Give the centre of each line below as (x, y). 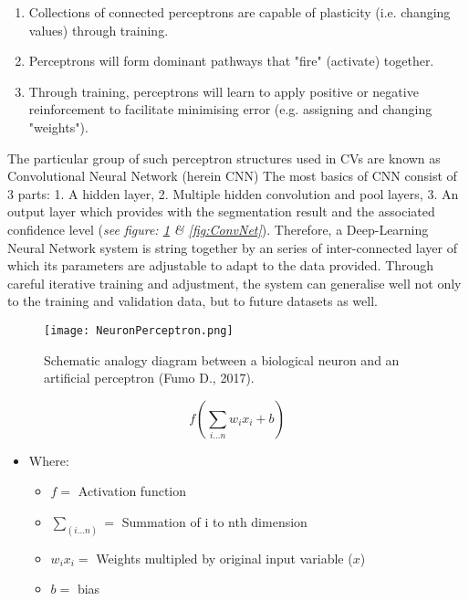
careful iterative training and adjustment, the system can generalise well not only (234, 283)
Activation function (132, 491)
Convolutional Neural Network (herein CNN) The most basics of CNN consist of (232, 176)
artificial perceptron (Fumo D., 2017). (149, 378)
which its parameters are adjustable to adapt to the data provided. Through (221, 265)
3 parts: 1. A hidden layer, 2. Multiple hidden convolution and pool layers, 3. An (233, 193)
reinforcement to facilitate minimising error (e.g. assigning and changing (230, 109)
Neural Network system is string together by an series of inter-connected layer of (233, 247)
